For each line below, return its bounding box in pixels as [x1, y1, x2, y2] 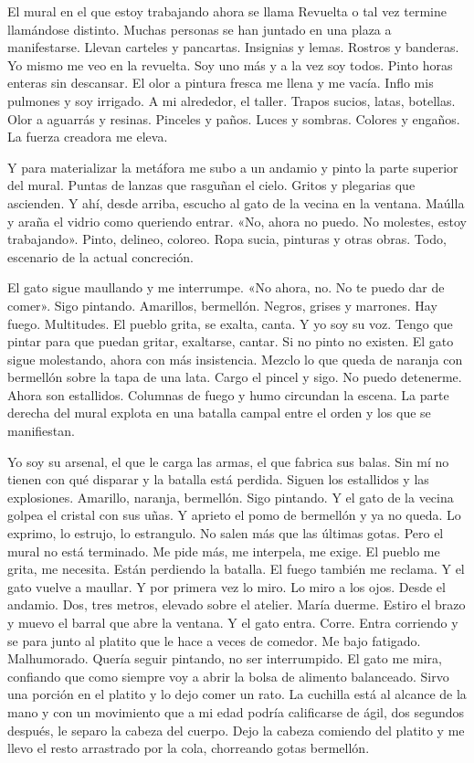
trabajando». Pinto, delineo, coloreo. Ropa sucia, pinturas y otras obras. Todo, [7, 229, 447, 249]
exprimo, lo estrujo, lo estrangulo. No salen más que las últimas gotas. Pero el [7, 524, 444, 543]
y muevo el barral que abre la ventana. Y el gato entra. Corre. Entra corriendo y [7, 613, 458, 631]
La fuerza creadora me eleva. [7, 127, 168, 146]
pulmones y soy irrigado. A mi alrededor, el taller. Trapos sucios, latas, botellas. [7, 90, 456, 110]
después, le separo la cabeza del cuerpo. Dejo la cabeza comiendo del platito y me [7, 720, 465, 739]
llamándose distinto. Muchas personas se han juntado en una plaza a [7, 19, 392, 38]
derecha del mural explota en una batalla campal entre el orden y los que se [7, 403, 431, 422]
